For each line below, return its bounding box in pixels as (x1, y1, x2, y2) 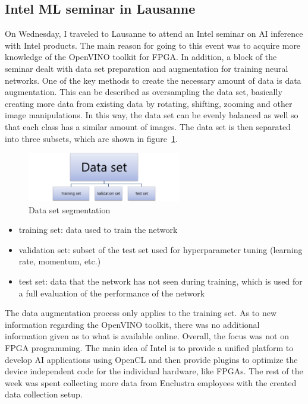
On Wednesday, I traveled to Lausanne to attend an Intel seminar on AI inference (5, 27, 303, 40)
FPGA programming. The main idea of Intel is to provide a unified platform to (5, 342, 294, 354)
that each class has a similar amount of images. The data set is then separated (5, 120, 291, 132)
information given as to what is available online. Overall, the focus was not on (5, 330, 289, 342)
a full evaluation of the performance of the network (18, 286, 205, 299)
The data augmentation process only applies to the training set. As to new (5, 307, 277, 319)
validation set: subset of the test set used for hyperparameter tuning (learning (18, 243, 303, 255)
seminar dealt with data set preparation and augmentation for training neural (5, 62, 288, 74)
